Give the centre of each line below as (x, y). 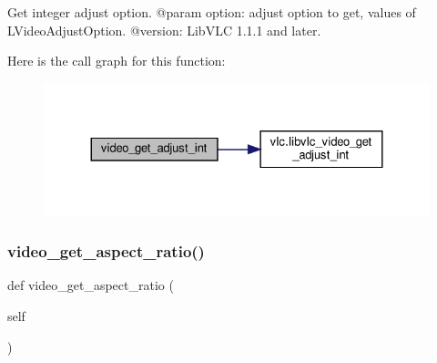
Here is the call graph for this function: (117, 61)
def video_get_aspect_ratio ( (91, 285)
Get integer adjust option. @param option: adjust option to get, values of (212, 12)
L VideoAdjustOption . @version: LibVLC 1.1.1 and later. (164, 30)
